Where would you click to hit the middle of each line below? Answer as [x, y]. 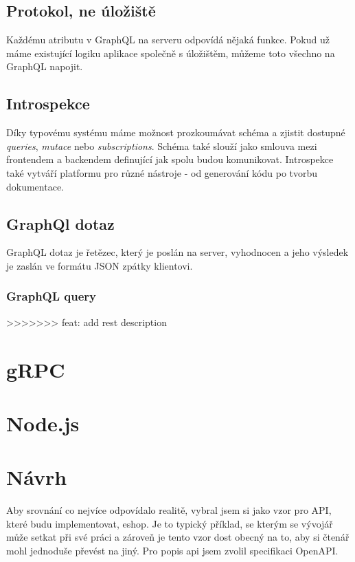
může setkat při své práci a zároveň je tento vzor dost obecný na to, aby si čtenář [178, 537]
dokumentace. [35, 186]
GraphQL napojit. [45, 66]
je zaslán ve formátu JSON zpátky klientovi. [100, 265]
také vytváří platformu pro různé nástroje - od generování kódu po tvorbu [162, 172]
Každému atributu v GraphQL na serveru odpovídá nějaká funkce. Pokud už [168, 40]
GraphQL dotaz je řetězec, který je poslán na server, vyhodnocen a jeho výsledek [177, 252]
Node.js [43, 423]
